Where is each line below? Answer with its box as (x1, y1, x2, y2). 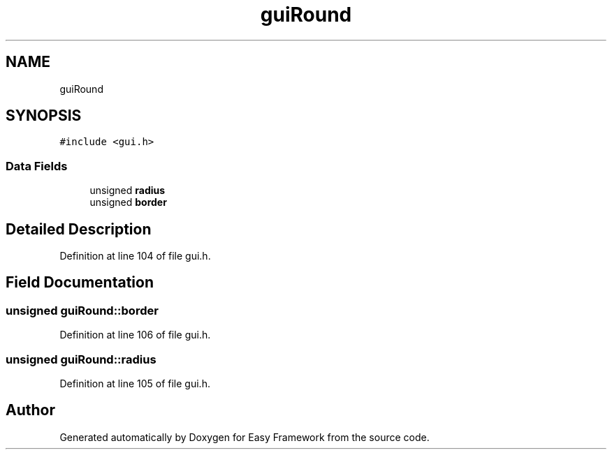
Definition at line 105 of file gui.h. (59, 378, 210, 389)
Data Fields (6, 158, 68, 173)
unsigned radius (89, 184, 166, 197)
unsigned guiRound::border (6, 303, 159, 318)
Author (6, 401, 55, 419)
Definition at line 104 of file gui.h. (59, 250, 211, 262)
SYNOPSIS (6, 107, 82, 125)
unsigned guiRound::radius (6, 352, 156, 366)
